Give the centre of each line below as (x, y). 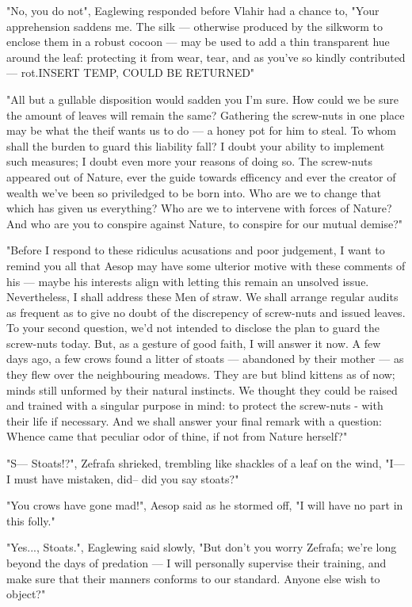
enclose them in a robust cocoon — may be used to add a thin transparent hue (198, 42)
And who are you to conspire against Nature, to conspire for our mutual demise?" (205, 223)
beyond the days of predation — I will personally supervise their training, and (196, 563)
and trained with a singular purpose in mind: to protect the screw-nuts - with (195, 405)
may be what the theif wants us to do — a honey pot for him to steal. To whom (201, 130)
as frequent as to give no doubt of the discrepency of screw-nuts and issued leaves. (206, 312)
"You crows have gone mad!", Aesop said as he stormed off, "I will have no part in (205, 505)
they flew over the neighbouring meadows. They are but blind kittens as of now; (201, 374)
